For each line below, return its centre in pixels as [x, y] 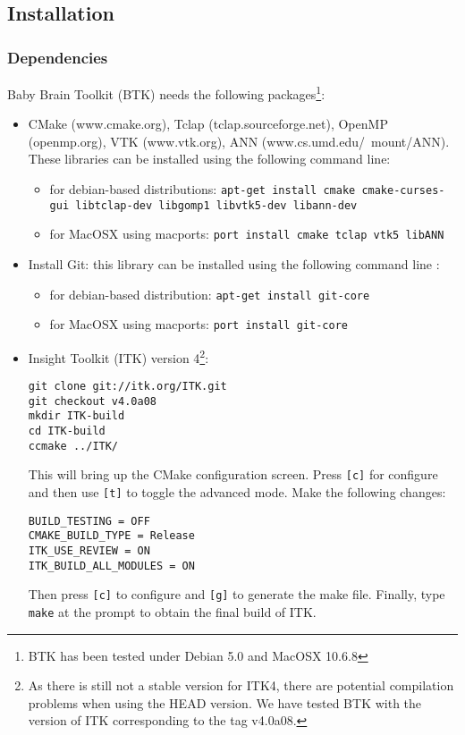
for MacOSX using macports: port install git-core [199, 324]
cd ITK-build [67, 431]
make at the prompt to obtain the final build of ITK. [172, 612]
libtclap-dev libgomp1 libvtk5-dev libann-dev [216, 205]
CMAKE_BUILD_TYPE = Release [111, 536]
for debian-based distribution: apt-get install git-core [210, 294]
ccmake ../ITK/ [73, 446]
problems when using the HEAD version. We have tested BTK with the [225, 702]
